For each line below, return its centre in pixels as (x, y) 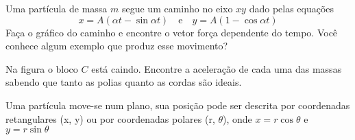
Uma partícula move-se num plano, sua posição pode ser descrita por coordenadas (178, 105)
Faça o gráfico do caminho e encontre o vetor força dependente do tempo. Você (172, 32)
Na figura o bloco (42, 68)
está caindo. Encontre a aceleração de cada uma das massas (217, 68)
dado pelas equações (292, 8)
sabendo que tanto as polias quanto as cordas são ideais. (124, 82)
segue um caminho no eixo (177, 8)
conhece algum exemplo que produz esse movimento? (117, 46)
